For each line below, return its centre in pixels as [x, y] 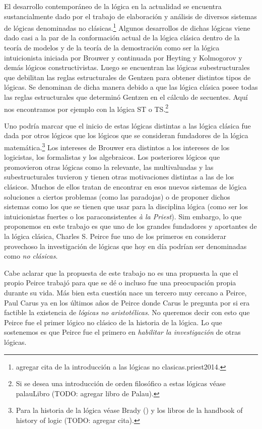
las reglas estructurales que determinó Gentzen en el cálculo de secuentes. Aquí [126, 97]
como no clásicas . [31, 256]
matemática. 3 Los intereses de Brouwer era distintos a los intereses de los [117, 146]
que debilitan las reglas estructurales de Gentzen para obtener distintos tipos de [127, 77]
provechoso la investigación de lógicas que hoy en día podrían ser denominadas [125, 246]
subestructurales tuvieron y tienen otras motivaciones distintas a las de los [119, 177]
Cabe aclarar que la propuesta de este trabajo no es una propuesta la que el [121, 272]
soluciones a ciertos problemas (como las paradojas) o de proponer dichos [117, 196]
